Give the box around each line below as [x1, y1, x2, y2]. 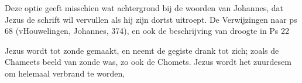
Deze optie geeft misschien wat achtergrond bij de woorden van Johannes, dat [5, 2, 283, 13]
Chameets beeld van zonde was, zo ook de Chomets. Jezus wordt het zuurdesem [5, 56, 291, 68]
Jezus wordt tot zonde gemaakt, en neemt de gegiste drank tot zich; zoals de [5, 44, 279, 56]
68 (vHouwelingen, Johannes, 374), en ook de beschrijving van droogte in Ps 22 [5, 25, 290, 37]
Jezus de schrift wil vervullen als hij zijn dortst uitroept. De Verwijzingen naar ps [5, 13, 297, 25]
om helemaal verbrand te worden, [5, 67, 125, 79]
